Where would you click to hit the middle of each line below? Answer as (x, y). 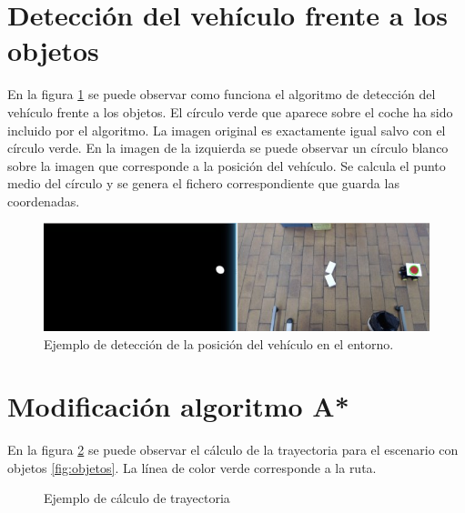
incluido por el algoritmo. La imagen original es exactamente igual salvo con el (227, 130)
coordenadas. (44, 201)
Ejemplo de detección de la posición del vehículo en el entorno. (219, 343)
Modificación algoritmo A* (178, 406)
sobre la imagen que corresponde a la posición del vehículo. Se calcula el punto (227, 165)
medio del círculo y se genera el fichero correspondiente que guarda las (203, 183)
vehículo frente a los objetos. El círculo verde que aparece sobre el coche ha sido (230, 111)
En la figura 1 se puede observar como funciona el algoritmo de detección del (222, 94)
